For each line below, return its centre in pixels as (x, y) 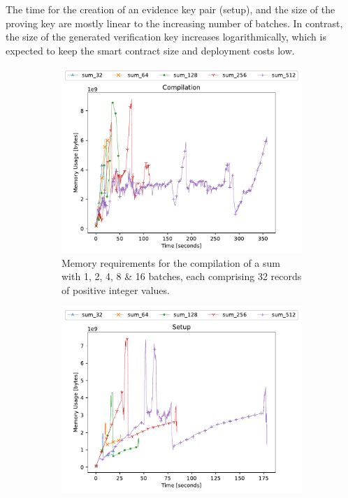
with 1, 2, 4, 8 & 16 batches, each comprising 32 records (182, 276)
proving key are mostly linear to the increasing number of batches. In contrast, (174, 23)
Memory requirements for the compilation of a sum (171, 262)
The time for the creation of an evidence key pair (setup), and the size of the (171, 9)
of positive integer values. (116, 290)
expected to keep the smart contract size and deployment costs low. (150, 50)
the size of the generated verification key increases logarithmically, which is (166, 37)
